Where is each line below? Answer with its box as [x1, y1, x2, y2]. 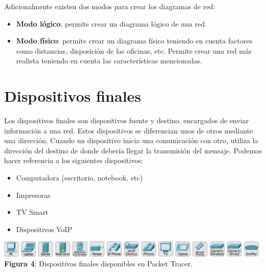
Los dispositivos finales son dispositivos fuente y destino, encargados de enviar [4, 115, 249, 126]
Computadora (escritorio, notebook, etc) [16, 172, 143, 183]
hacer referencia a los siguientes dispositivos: [4, 155, 143, 166]
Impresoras [16, 189, 51, 200]
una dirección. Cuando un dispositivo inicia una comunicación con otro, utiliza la [4, 135, 258, 146]
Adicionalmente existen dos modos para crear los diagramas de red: [4, 1, 215, 11]
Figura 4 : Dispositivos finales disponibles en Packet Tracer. [4, 258, 193, 269]
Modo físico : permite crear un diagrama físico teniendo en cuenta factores [16, 35, 253, 46]
